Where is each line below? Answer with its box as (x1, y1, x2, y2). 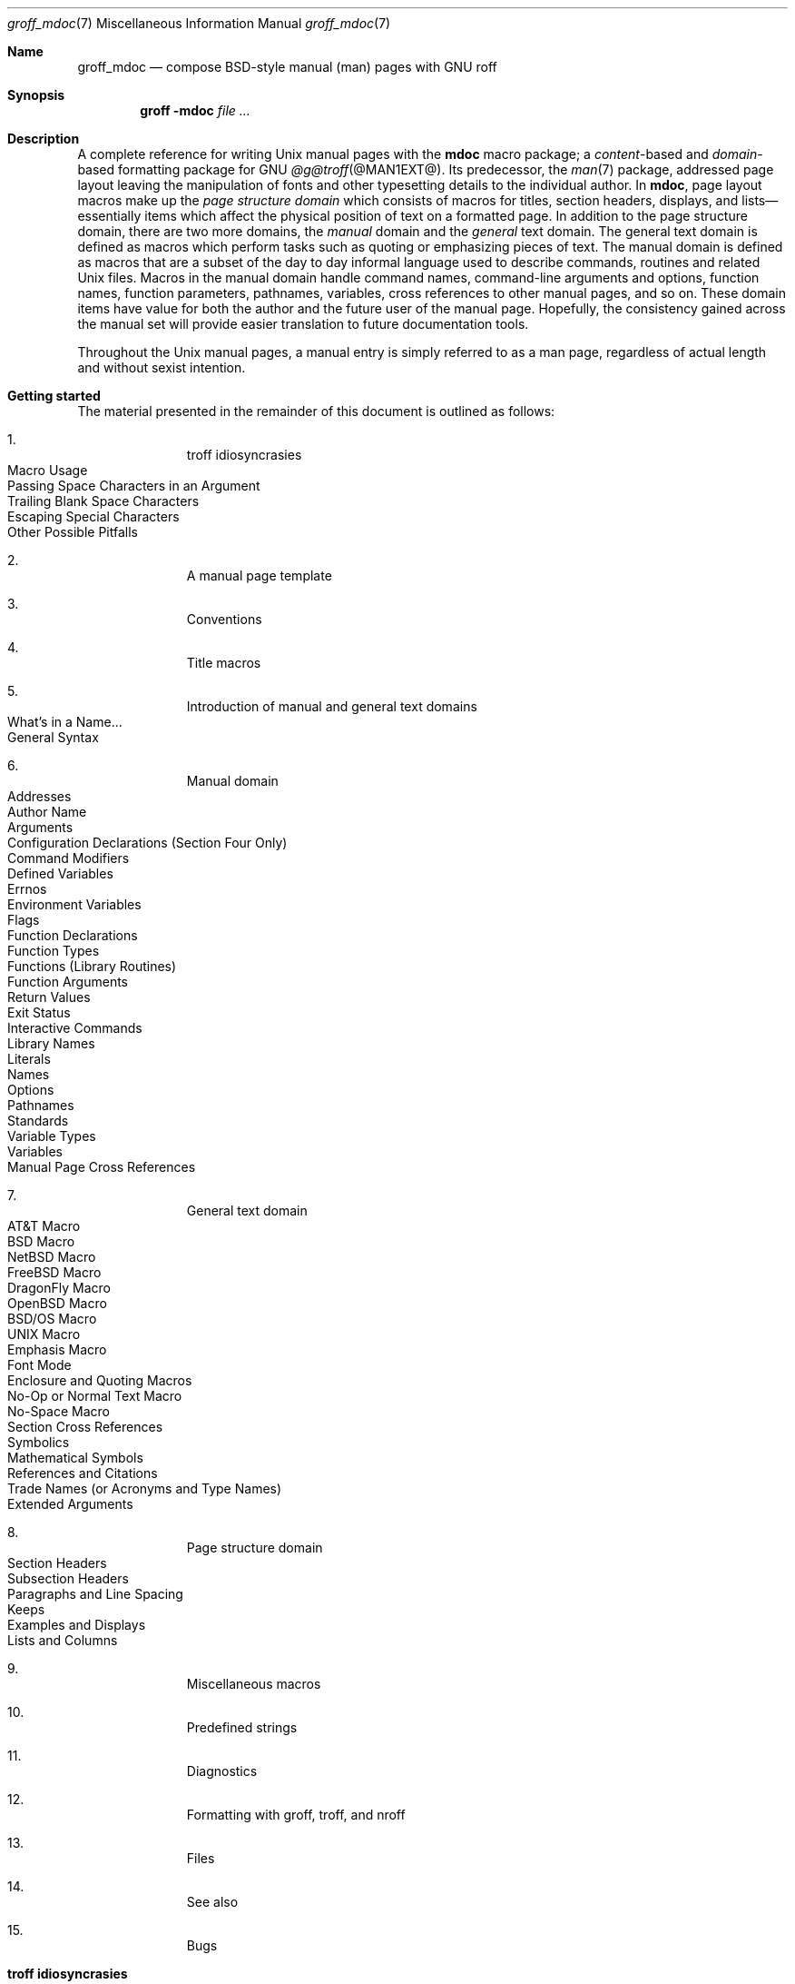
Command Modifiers (7, 850, 130, 866)
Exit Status (7, 1005, 71, 1020)
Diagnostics (186, 1763, 258, 1779)
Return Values (7, 989, 91, 1005)
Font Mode (7, 1357, 72, 1373)
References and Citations (7, 1465, 158, 1481)
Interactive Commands (7, 1020, 142, 1036)
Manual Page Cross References (7, 1159, 196, 1175)
